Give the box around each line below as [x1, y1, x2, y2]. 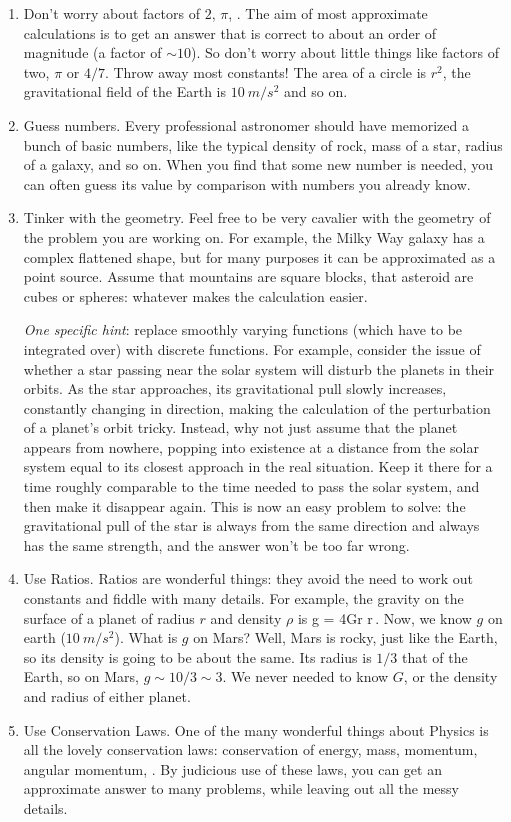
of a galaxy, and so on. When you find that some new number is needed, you [23, 154, 494, 175]
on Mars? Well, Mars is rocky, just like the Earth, [193, 627, 498, 648]
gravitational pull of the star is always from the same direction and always [23, 515, 480, 536]
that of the [402, 646, 468, 667]
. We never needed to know [222, 666, 389, 687]
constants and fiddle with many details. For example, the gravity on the [23, 588, 464, 609]
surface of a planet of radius [23, 607, 195, 628]
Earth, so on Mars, [23, 666, 139, 687]
